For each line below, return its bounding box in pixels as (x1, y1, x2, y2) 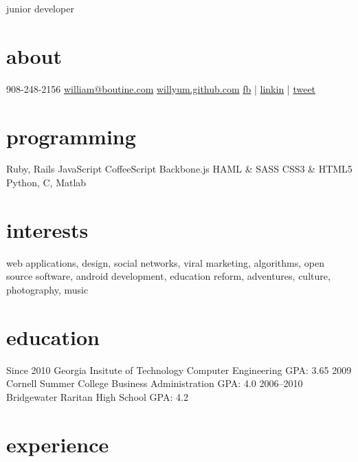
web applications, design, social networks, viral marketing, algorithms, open (6, 255, 324, 269)
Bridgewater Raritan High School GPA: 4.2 (6, 389, 188, 404)
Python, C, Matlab (6, 175, 87, 190)
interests (6, 215, 89, 243)
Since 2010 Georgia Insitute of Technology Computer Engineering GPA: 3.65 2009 (6, 362, 352, 377)
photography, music (6, 282, 89, 296)
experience (6, 430, 109, 458)
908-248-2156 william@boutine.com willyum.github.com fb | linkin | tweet (6, 81, 316, 96)
